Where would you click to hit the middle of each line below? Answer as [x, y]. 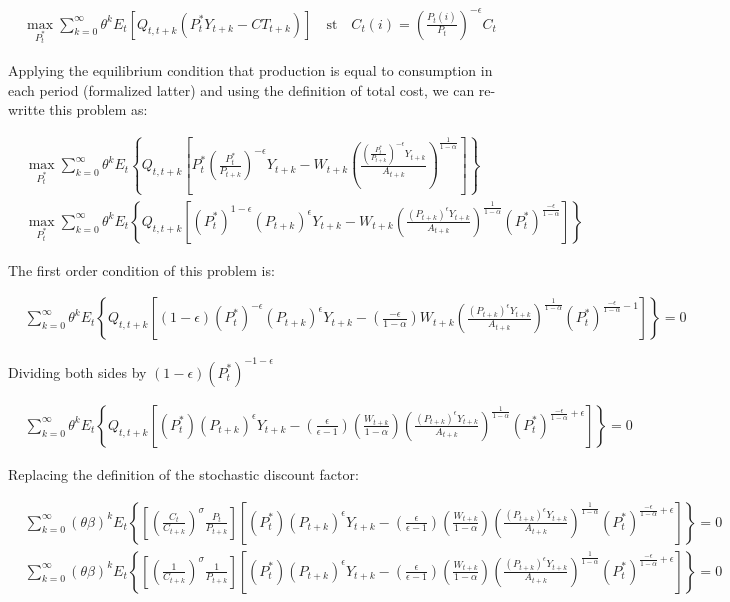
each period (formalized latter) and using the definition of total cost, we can [241, 89]
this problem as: [98, 109]
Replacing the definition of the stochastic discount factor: [183, 473]
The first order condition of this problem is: [141, 269]
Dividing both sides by [77, 371]
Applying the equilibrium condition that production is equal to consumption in [250, 69]
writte [26, 109]
